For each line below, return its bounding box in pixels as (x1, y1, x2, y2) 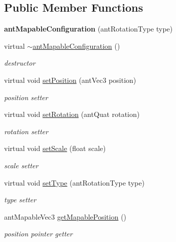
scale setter (4, 160, 39, 170)
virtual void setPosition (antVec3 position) (4, 74, 136, 85)
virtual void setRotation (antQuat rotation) (4, 109, 140, 119)
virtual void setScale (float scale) (4, 143, 106, 154)
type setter (4, 194, 37, 205)
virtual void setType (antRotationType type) (4, 177, 145, 188)
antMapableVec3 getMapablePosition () (4, 211, 127, 222)
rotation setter (4, 126, 48, 136)
